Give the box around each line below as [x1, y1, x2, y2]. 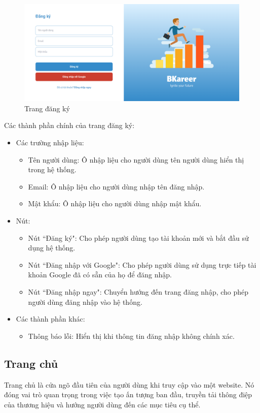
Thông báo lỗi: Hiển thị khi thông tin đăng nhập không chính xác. [28, 330, 235, 341]
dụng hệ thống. [28, 242, 76, 253]
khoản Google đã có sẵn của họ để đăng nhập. [28, 269, 172, 280]
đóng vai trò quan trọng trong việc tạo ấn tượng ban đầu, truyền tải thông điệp [4, 389, 252, 400]
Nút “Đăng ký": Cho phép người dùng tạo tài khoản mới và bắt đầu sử [28, 232, 249, 243]
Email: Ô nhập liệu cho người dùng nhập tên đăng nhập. [28, 181, 205, 192]
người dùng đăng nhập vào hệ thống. [28, 296, 142, 307]
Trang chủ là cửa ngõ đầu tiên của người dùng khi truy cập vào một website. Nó [4, 379, 254, 390]
